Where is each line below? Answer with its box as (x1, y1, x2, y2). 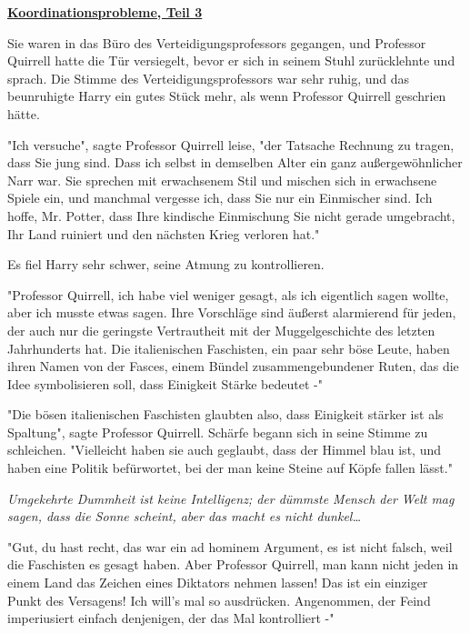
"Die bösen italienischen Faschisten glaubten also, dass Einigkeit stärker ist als (7, 405, 444, 424)
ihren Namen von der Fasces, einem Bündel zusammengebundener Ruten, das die (7, 357, 459, 376)
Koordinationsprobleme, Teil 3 (7, 3, 203, 21)
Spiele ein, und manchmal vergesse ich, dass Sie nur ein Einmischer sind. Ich (7, 188, 433, 207)
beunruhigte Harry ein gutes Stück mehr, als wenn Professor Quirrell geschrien (7, 86, 446, 105)
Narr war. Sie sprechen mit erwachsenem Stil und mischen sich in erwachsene (7, 170, 437, 189)
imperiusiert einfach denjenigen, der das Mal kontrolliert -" (7, 608, 335, 628)
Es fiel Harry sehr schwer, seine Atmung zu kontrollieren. (7, 255, 325, 274)
